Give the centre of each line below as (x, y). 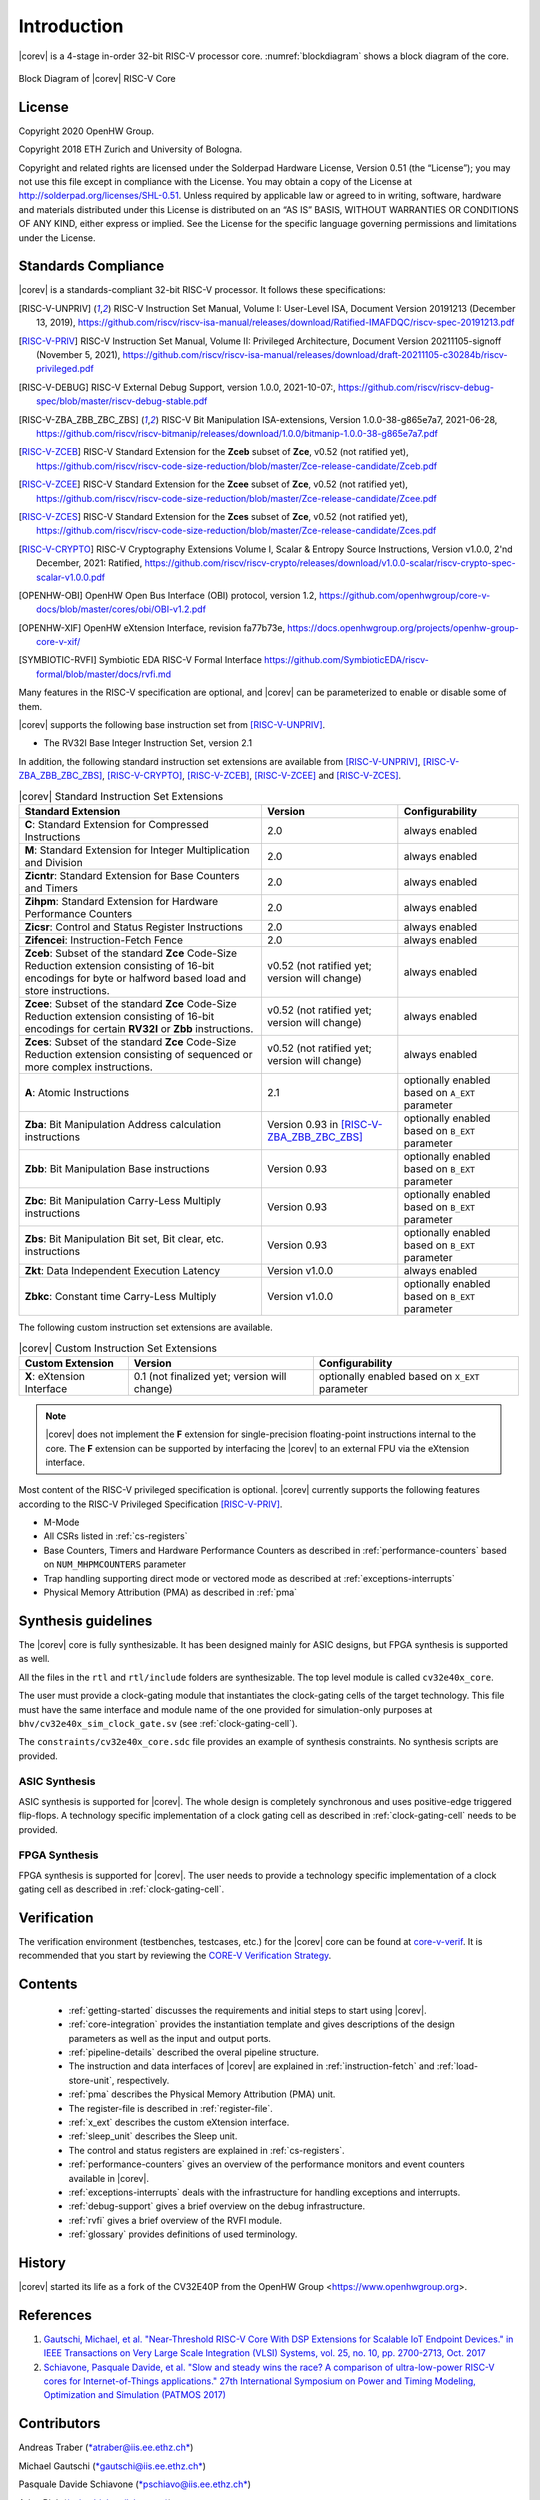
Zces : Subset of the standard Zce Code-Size (130, 1042)
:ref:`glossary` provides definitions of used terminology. (183, 2234)
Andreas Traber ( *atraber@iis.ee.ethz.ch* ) (106, 2447)
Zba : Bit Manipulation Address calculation (123, 1124)
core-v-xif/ (58, 642)
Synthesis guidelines (85, 1620)
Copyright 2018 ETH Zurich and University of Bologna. (130, 149)
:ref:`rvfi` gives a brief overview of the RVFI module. (175, 2220)
